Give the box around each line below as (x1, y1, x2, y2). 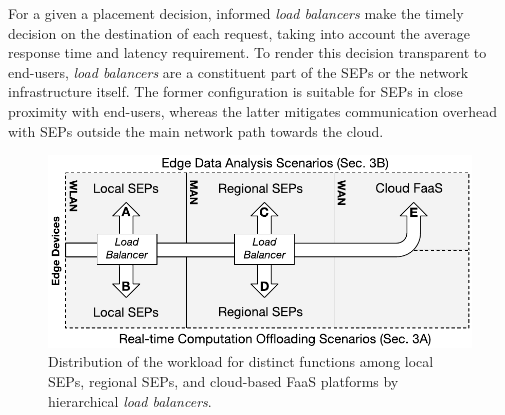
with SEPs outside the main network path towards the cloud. (8, 120, 384, 141)
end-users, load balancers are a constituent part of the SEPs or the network (8, 61, 469, 82)
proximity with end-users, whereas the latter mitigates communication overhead (8, 100, 497, 121)
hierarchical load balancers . (48, 390, 212, 411)
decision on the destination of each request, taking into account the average (8, 22, 470, 43)
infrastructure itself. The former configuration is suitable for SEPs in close (8, 81, 463, 102)
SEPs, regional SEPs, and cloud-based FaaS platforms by (48, 371, 399, 392)
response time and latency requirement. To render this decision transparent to (8, 42, 487, 63)
